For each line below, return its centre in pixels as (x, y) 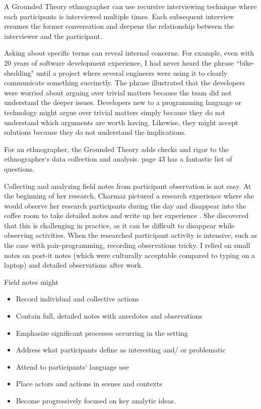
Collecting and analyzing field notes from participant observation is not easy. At (128, 186)
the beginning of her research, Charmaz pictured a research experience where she (129, 196)
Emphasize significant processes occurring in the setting (102, 333)
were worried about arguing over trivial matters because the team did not (118, 92)
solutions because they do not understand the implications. (95, 132)
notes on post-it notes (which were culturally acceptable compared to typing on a (130, 255)
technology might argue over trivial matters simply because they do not (115, 112)
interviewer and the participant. (53, 36)
